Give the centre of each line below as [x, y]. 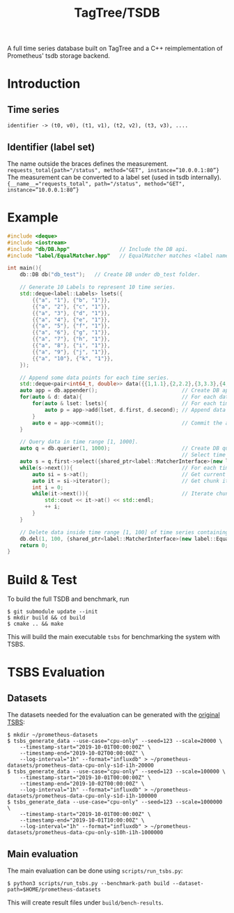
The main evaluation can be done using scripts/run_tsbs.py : [95, 871]
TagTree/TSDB [117, 13]
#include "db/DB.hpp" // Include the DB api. [98, 249]
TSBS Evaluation [56, 672]
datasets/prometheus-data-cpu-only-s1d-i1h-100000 [82, 796]
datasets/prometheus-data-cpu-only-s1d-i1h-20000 [81, 766]
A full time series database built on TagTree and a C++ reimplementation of [115, 48]
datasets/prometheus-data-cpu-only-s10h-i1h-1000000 [85, 833]
